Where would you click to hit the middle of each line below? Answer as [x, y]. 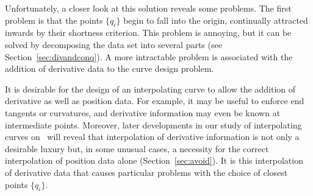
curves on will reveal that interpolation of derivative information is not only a [152, 137]
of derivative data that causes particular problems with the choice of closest [146, 172]
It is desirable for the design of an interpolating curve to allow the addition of [150, 89]
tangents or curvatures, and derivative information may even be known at [143, 112]
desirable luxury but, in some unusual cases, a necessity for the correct [137, 148]
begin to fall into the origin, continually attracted [216, 20]
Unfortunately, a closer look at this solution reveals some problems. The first [148, 8]
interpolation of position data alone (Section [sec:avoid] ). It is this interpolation [154, 160]
